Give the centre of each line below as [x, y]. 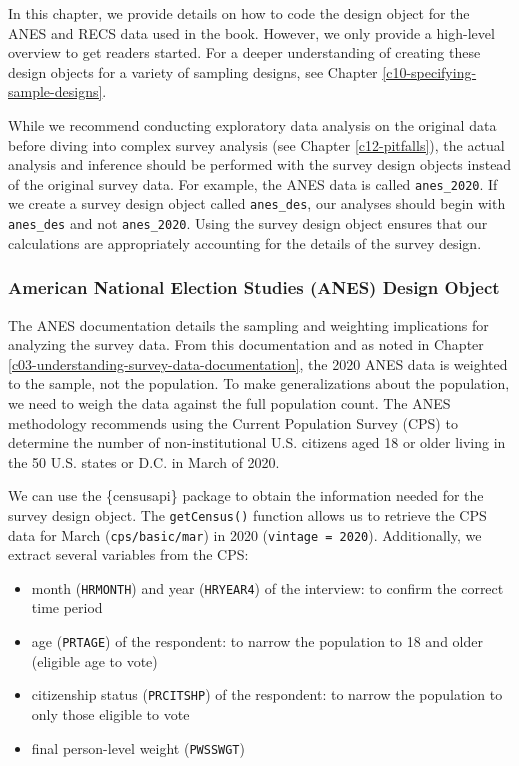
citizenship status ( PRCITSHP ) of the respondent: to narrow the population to [267, 694]
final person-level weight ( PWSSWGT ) [138, 747]
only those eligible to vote [110, 713]
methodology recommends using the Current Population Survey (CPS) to [233, 422]
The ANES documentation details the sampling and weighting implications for [248, 324]
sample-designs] [55, 91]
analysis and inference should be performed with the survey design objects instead [260, 164]
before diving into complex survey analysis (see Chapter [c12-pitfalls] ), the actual [256, 144]
